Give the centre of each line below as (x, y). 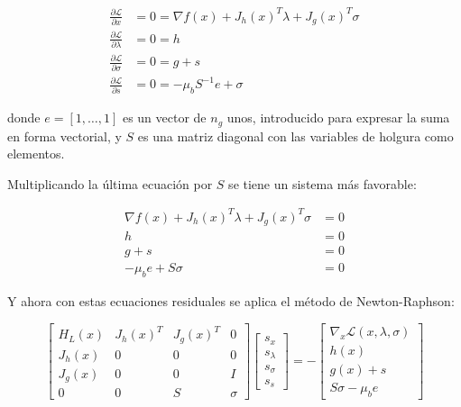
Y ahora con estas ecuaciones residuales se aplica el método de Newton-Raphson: (231, 301)
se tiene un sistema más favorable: (323, 183)
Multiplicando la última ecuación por (110, 183)
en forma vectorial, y (65, 136)
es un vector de (164, 118)
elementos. (36, 154)
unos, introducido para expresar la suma (338, 118)
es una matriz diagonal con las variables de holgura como (295, 136)
